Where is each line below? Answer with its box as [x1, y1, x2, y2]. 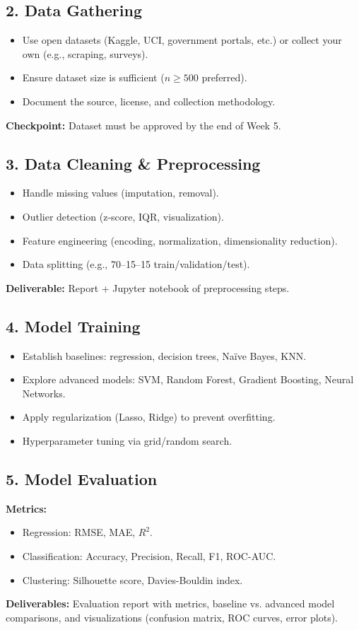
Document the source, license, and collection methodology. [22, 93, 276, 108]
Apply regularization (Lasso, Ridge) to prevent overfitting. [22, 409, 276, 424]
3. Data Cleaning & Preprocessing [6, 152, 261, 174]
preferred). [201, 70, 247, 85]
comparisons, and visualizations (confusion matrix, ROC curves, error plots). [6, 609, 338, 624]
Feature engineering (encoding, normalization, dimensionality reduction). [22, 233, 338, 247]
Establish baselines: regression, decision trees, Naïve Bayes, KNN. [22, 348, 307, 363]
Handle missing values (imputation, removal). [22, 185, 219, 200]
